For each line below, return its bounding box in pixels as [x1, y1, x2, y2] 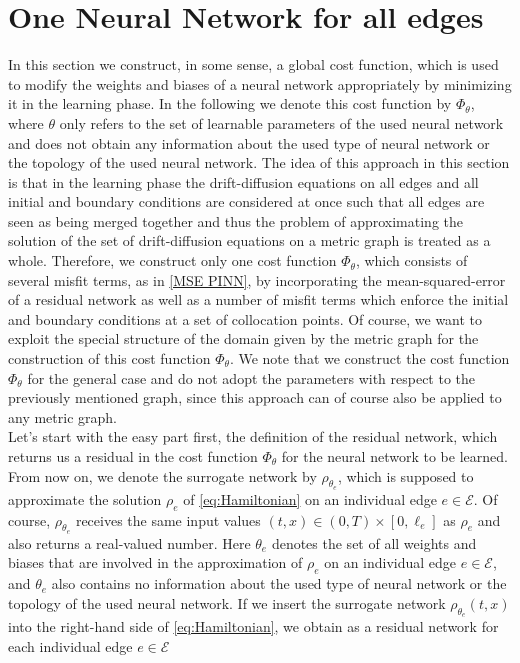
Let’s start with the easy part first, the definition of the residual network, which [8, 426, 498, 447]
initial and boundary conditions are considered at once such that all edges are [8, 191, 485, 212]
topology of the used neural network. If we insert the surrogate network [8, 592, 446, 613]
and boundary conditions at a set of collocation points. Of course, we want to [8, 308, 483, 329]
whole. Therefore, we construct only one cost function [8, 250, 337, 271]
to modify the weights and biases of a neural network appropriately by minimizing [8, 73, 512, 94]
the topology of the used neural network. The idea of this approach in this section [8, 152, 510, 173]
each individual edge [8, 635, 133, 656]
